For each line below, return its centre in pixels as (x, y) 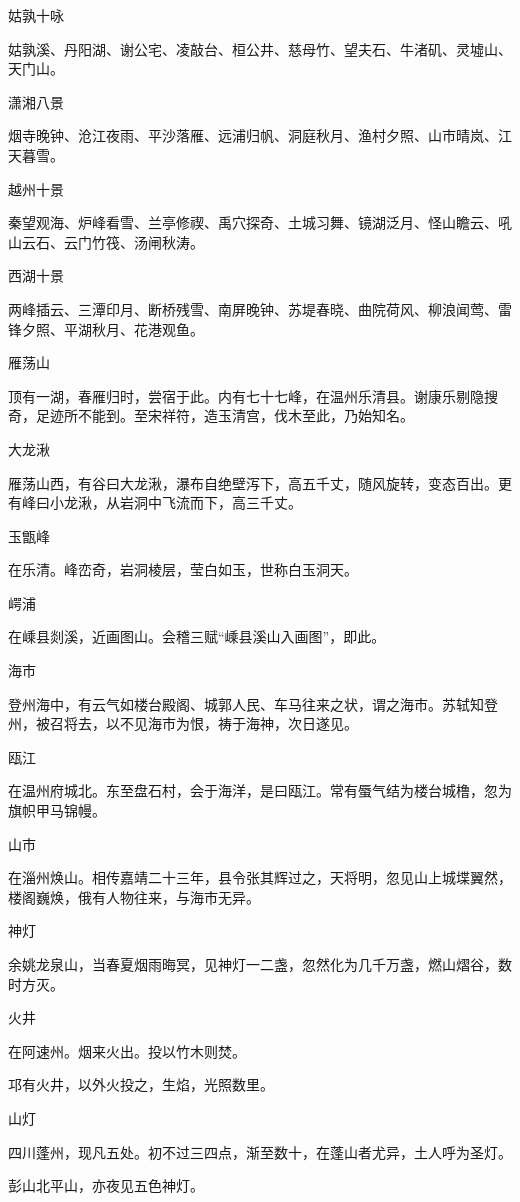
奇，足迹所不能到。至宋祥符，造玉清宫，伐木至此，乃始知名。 (211, 415)
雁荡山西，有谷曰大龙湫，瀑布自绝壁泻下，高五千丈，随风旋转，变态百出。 (253, 482)
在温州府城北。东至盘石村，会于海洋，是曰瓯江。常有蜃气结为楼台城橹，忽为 (260, 790)
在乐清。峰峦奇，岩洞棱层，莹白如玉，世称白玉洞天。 (183, 569)
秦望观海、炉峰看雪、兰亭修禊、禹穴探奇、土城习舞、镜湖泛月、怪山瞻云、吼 (260, 222)
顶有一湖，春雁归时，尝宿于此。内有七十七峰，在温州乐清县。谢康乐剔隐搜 (253, 395)
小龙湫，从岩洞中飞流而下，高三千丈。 (175, 502)
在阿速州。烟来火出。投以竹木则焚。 (127, 1050)
